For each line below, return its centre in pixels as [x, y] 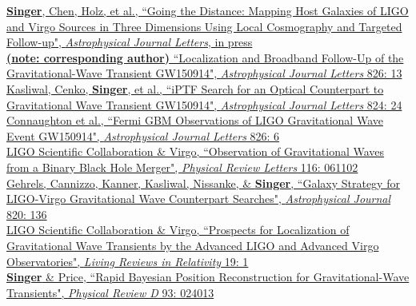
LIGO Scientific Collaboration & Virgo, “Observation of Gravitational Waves [196, 151]
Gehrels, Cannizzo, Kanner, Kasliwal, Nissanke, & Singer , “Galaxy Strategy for [203, 183]
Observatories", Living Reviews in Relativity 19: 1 [128, 261]
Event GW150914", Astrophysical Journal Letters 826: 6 [143, 135]
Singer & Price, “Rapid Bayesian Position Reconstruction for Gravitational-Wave [208, 277]
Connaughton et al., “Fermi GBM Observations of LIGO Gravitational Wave [195, 120]
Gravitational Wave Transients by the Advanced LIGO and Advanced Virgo [193, 245]
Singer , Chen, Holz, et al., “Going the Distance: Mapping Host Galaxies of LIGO [208, 10]
